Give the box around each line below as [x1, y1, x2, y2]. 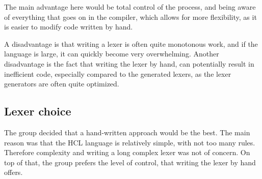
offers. [4, 167, 23, 177]
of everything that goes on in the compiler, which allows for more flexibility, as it [4, 11, 257, 22]
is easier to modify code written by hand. [4, 21, 133, 32]
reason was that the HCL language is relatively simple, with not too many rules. [4, 137, 255, 147]
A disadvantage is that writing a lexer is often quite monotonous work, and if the [4, 38, 258, 49]
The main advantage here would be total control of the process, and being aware [4, 2, 256, 12]
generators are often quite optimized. [4, 78, 119, 89]
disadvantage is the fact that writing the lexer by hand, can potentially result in [4, 58, 254, 69]
